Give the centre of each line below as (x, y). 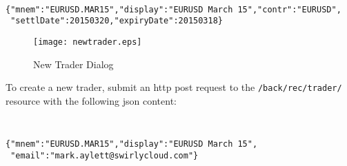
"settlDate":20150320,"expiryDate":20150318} (117, 21)
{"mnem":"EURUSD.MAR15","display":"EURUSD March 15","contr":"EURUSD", (173, 9)
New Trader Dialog (73, 64)
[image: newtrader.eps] (88, 42)
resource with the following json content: (91, 100)
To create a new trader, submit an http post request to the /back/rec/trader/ (174, 87)
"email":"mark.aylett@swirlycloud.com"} (105, 155)
